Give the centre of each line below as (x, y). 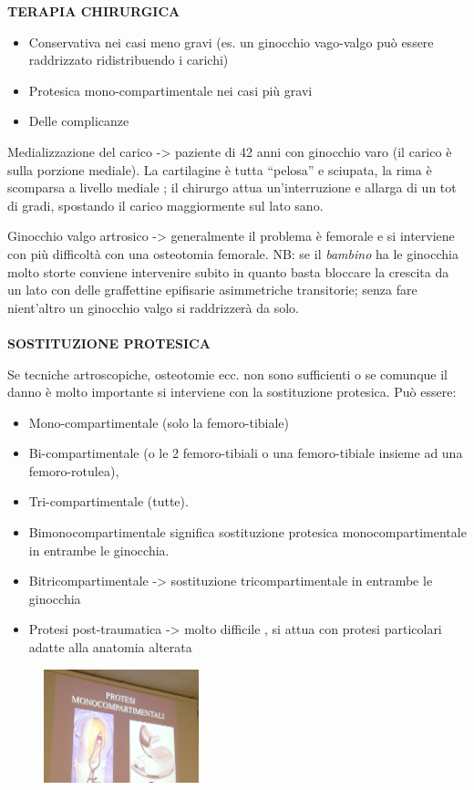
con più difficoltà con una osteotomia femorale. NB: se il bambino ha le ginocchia (233, 253)
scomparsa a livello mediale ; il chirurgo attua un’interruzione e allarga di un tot (232, 187)
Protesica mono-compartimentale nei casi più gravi (170, 90)
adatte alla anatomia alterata (110, 647)
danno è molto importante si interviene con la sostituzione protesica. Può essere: (232, 392)
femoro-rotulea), (74, 470)
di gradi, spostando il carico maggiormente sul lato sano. (165, 205)
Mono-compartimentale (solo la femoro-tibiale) (159, 422)
